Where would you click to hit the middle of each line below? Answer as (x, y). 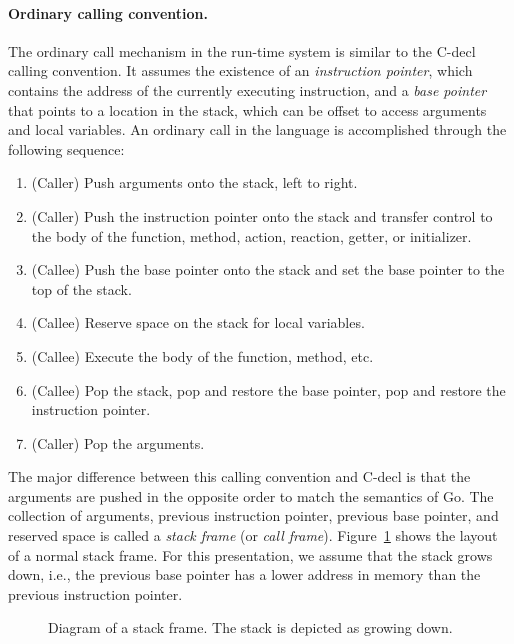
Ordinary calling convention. (108, 12)
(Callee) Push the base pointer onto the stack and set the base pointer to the (268, 269)
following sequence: (66, 148)
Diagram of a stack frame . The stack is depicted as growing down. (250, 627)
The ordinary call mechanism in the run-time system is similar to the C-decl (242, 50)
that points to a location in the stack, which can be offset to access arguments (247, 109)
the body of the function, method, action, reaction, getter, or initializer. (251, 235)
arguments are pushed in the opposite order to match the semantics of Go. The (251, 495)
